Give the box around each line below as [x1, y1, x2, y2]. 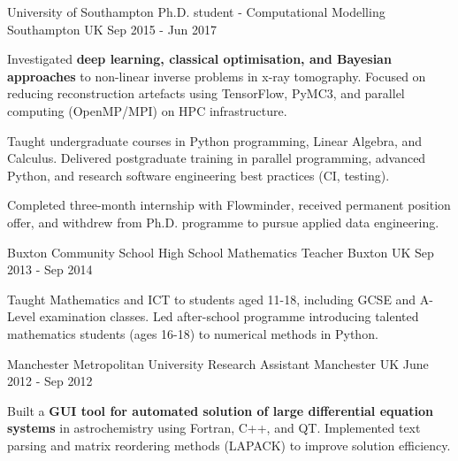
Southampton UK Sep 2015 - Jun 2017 [7, 19, 218, 38]
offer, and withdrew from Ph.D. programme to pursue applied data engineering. [7, 212, 439, 231]
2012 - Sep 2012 [7, 372, 93, 390]
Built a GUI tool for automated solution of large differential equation [7, 401, 434, 419]
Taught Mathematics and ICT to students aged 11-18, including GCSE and [7, 289, 416, 308]
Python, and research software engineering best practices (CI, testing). [7, 165, 390, 184]
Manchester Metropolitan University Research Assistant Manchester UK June [7, 354, 429, 373]
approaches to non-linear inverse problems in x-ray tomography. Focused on [7, 66, 426, 85]
